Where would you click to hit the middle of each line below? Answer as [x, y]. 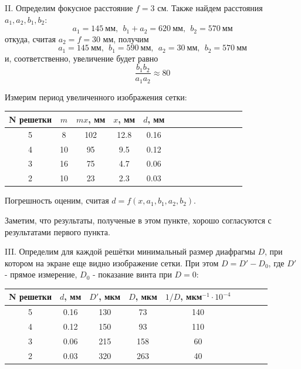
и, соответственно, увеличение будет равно [82, 58]
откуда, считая [30, 38]
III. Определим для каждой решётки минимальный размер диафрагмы [130, 251]
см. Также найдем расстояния [210, 8]
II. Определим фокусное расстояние [69, 8]
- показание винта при [132, 274]
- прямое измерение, [41, 274]
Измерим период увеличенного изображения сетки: [96, 97]
